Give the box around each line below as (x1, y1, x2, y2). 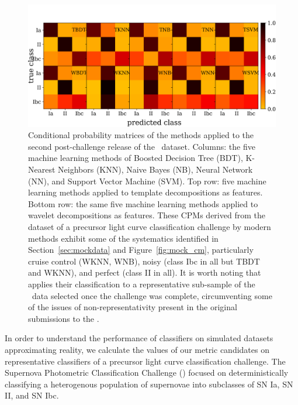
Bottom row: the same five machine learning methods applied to (28, 197, 258, 210)
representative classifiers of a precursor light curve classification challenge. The (5, 355, 286, 367)
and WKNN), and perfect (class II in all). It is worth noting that (28, 266, 261, 279)
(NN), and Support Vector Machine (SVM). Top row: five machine (28, 174, 266, 187)
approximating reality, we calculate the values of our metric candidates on (5, 343, 269, 355)
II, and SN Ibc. (5, 389, 59, 401)
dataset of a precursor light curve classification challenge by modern (28, 221, 271, 233)
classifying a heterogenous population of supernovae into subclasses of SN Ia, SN (5, 377, 293, 390)
